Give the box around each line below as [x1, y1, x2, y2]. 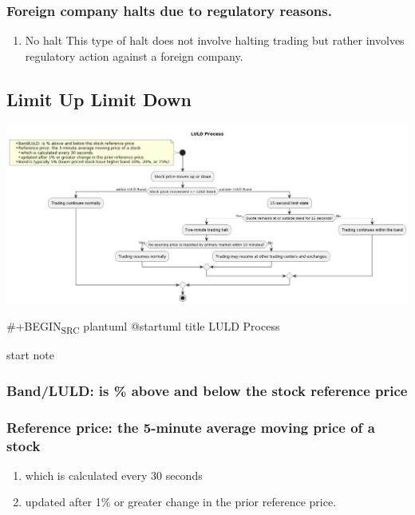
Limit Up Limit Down [6, 86, 192, 111]
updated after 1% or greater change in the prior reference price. [25, 493, 337, 510]
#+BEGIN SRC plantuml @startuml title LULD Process [6, 318, 280, 336]
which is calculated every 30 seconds [25, 466, 203, 483]
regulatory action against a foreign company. [25, 47, 243, 64]
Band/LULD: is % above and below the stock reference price [6, 380, 408, 400]
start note [6, 347, 55, 363]
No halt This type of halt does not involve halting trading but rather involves [25, 32, 405, 49]
